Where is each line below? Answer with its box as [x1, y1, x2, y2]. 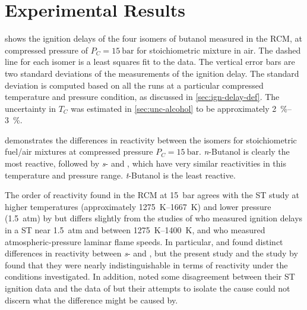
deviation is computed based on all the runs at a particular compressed [5, 79, 264, 91]
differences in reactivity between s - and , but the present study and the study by [5, 247, 298, 259]
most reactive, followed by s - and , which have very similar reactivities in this [5, 157, 287, 170]
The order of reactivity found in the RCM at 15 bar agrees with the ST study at [5, 189, 299, 201]
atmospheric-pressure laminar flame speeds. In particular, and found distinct [5, 235, 283, 248]
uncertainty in [5, 102, 56, 114]
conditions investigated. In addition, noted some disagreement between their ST [5, 270, 295, 283]
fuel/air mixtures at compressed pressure [5, 145, 153, 158]
